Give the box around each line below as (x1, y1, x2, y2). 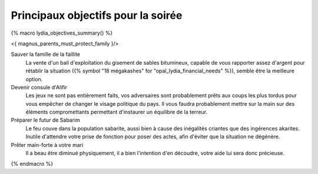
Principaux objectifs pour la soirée (11, 9, 183, 22)
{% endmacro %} (11, 160, 53, 168)
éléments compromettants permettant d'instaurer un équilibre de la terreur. (25, 109, 208, 116)
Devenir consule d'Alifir (11, 83, 68, 91)
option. (25, 75, 43, 82)
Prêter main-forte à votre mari (11, 141, 84, 148)
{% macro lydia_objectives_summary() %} (11, 29, 113, 36)
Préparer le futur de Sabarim (11, 116, 81, 123)
